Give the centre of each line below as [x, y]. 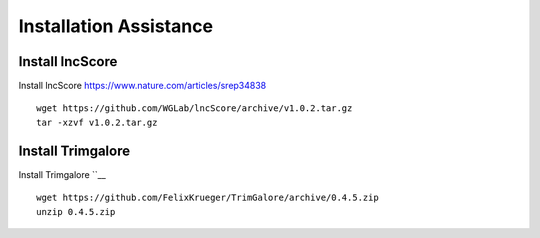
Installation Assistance [116, 26]
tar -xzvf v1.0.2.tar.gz [97, 122]
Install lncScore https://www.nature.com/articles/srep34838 [142, 86]
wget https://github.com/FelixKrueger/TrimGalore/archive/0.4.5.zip [207, 198]
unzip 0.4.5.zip [76, 211]
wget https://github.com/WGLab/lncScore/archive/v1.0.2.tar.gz [194, 108]
